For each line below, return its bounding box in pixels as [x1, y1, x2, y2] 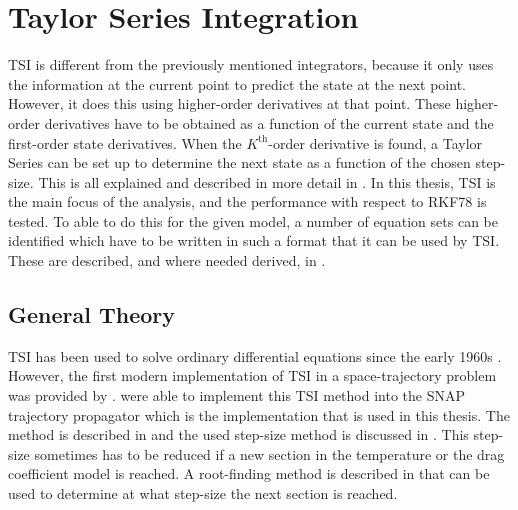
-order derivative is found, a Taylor [268, 132, 483, 153]
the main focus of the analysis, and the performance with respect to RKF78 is [8, 191, 487, 212]
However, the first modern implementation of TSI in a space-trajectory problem [8, 365, 497, 386]
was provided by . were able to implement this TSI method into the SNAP [8, 385, 465, 406]
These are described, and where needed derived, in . [8, 250, 326, 271]
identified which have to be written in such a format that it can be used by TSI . [8, 230, 500, 251]
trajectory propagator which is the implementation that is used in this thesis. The [8, 404, 510, 425]
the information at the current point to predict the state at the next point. [8, 73, 466, 94]
